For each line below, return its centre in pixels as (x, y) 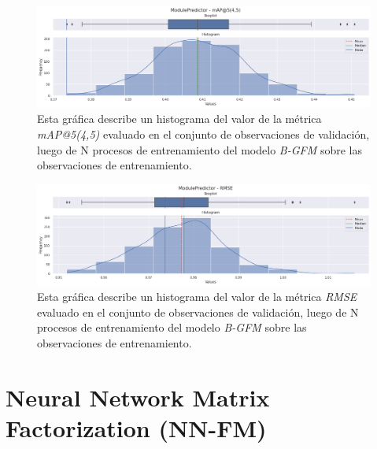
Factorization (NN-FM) (136, 427)
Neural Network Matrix (138, 397)
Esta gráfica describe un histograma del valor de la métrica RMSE (197, 297)
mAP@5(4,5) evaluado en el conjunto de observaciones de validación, (203, 134)
